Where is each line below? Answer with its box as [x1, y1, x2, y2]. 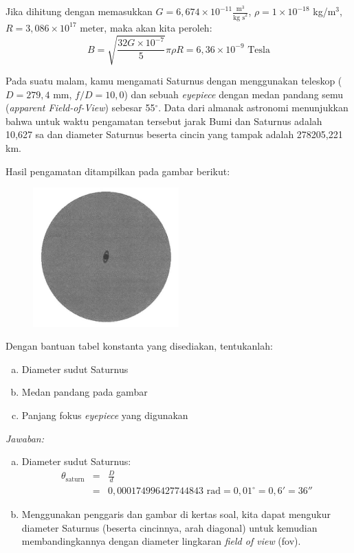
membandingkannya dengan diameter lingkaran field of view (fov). [21, 534, 301, 548]
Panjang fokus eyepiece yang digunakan [21, 407, 188, 422]
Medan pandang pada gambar [21, 385, 148, 399]
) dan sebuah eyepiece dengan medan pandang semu [124, 87, 344, 101]
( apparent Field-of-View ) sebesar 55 [5, 100, 155, 115]
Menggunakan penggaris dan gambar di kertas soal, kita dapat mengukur [21, 507, 331, 521]
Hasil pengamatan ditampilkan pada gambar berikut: [5, 163, 230, 178]
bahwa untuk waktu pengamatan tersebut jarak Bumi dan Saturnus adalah [5, 113, 322, 128]
